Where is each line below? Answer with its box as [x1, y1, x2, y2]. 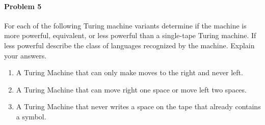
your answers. [4, 50, 47, 60]
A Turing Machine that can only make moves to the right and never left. [16, 67, 243, 78]
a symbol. [16, 111, 46, 121]
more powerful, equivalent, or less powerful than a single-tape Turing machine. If [4, 30, 256, 41]
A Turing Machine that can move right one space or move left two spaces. [16, 84, 247, 95]
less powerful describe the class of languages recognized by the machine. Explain [4, 40, 255, 50]
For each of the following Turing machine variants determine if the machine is [4, 20, 247, 30]
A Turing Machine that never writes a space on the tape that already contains [16, 101, 261, 112]
